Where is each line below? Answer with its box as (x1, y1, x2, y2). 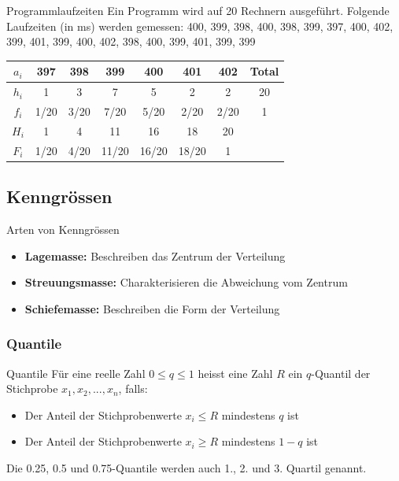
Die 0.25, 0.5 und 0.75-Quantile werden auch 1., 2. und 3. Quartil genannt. (6, 459, 367, 475)
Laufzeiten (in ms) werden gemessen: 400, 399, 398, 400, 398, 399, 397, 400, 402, (6, 17, 393, 34)
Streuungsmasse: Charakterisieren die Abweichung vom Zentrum (24, 274, 348, 290)
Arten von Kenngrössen (6, 220, 120, 237)
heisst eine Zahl (198, 364, 273, 381)
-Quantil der (311, 364, 371, 381)
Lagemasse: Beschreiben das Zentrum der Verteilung (24, 247, 286, 264)
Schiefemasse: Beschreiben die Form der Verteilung (24, 300, 280, 316)
